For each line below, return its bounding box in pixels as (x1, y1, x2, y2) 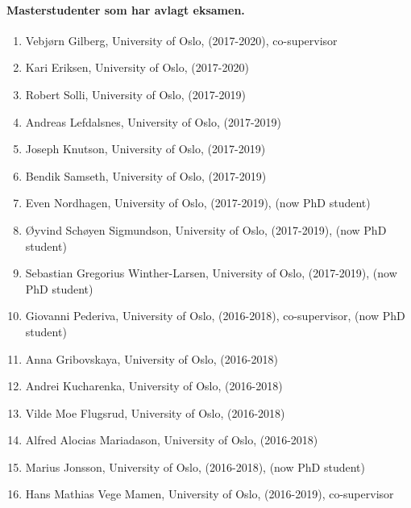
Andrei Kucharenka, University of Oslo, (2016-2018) (25, 377, 283, 394)
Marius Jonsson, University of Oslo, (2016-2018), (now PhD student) (25, 458, 365, 475)
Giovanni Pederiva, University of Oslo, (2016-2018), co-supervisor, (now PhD (25, 307, 405, 324)
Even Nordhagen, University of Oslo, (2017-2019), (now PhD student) (25, 194, 371, 211)
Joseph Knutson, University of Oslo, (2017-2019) (25, 140, 266, 157)
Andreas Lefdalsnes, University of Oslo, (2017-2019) (25, 113, 282, 130)
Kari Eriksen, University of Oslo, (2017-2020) (25, 59, 249, 76)
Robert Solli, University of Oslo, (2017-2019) (25, 85, 246, 102)
